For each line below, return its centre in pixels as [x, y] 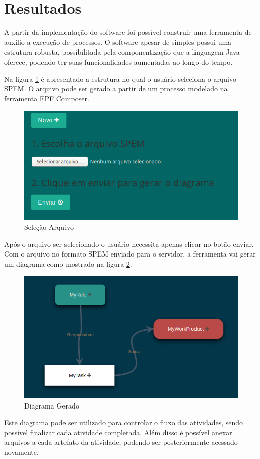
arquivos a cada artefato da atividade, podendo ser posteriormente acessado [121, 442]
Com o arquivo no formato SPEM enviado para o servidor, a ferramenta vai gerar [130, 254]
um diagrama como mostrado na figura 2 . [68, 263]
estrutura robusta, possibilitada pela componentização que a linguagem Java [122, 52]
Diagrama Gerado [52, 405]
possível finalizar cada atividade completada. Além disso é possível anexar [118, 432]
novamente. [21, 452]
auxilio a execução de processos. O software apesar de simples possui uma [118, 42]
